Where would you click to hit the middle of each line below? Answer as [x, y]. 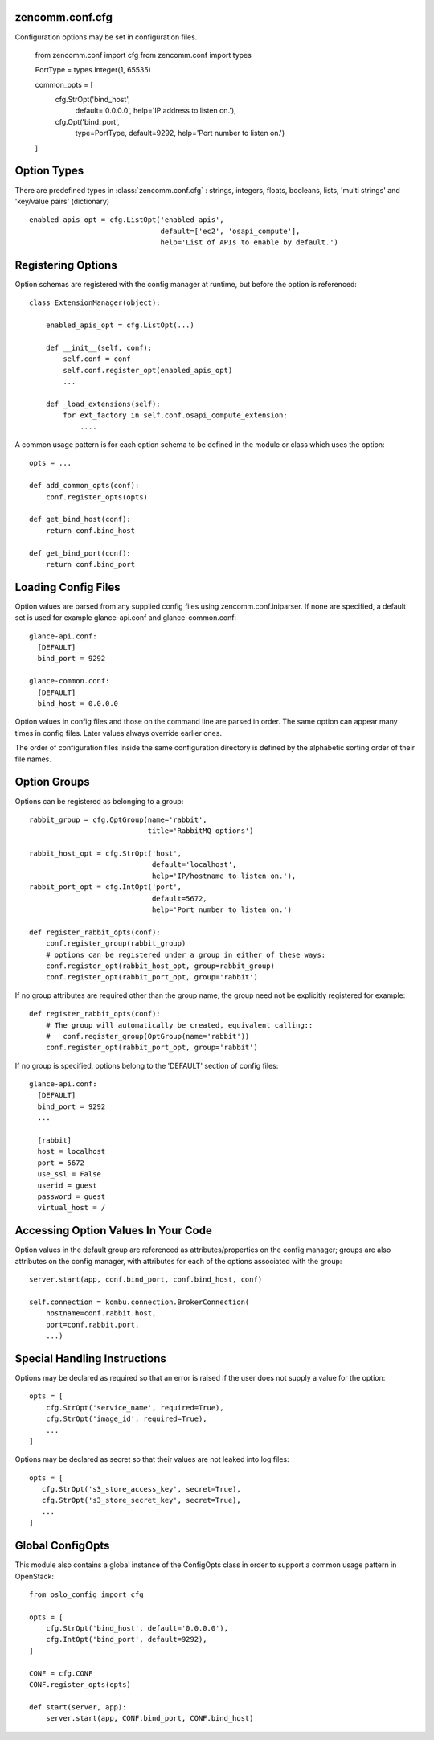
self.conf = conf [97, 359]
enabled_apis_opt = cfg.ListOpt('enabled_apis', [127, 220]
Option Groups [52, 782]
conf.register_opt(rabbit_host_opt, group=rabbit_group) [160, 966]
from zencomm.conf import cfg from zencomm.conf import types [143, 55]
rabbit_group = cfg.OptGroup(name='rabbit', [119, 819]
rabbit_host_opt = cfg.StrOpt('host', [106, 854]
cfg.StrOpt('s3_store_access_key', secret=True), [141, 1489]
